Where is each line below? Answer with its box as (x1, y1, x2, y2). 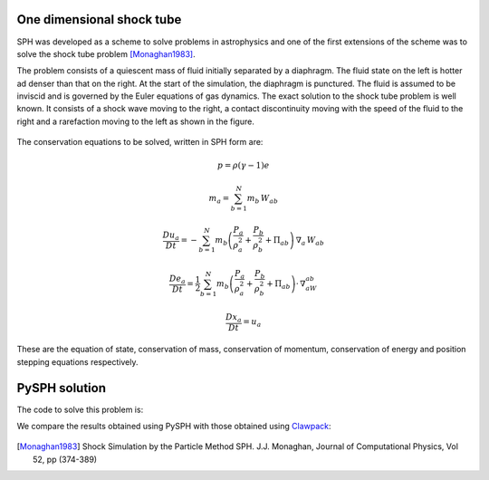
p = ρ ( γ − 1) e (217, 160, 270, 171)
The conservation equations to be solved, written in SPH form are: (16, 137, 264, 148)
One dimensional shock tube (16, 12, 182, 27)
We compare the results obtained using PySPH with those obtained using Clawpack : (16, 421, 331, 432)
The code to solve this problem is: (16, 404, 144, 415)
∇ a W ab (295, 235, 325, 247)
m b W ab (246, 193, 278, 206)
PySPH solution (16, 380, 107, 396)
